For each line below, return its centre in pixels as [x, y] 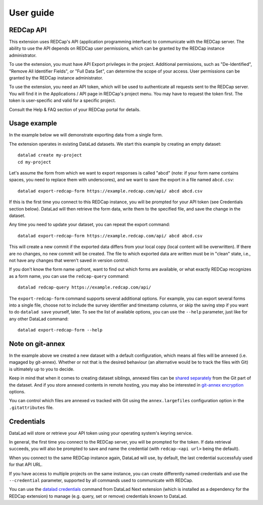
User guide [32, 13]
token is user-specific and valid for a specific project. [63, 100]
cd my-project [34, 162]
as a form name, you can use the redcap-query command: [69, 276]
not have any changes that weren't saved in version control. [69, 260]
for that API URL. [26, 465]
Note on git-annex [37, 344]
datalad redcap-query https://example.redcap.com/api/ [85, 287]
